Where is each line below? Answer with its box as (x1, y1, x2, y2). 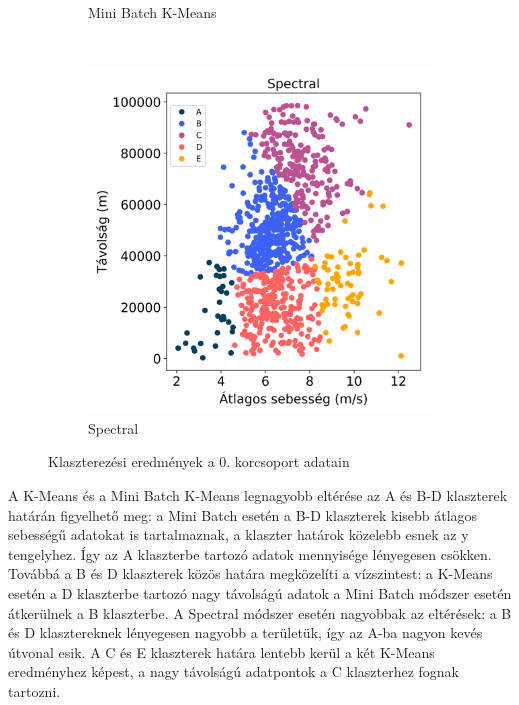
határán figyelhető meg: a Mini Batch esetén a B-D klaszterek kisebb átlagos (8, 504, 478, 525)
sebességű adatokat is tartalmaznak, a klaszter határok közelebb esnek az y (8, 524, 469, 545)
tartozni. (8, 680, 61, 701)
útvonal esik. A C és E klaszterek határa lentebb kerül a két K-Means (8, 641, 435, 662)
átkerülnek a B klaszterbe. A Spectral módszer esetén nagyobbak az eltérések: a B (8, 602, 512, 623)
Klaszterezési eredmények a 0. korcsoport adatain (48, 451, 350, 472)
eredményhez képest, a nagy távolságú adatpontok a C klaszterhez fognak (8, 661, 460, 682)
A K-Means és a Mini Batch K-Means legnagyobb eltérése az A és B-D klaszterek (8, 484, 508, 505)
